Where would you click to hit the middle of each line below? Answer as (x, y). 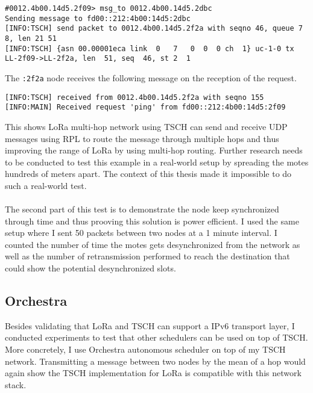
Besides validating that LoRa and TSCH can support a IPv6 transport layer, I (150, 325)
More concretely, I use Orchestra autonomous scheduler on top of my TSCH (145, 349)
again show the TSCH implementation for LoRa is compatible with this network (153, 373)
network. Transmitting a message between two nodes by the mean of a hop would (155, 361)
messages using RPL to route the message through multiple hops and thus (142, 138)
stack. (16, 384)
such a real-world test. (46, 185)
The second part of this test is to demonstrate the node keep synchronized (142, 209)
